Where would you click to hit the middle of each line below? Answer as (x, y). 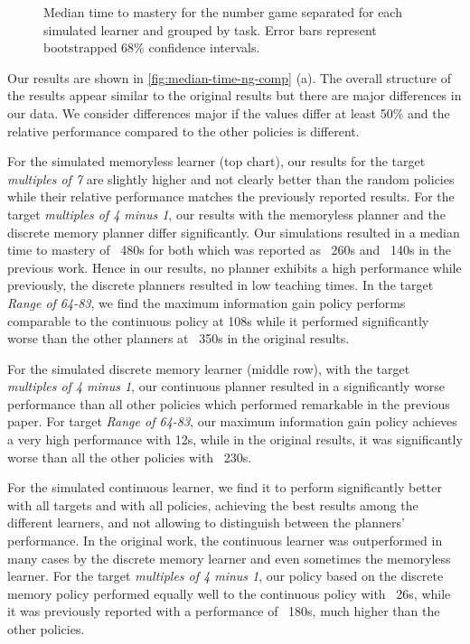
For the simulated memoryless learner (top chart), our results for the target (216, 161)
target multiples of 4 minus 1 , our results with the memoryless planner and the (226, 214)
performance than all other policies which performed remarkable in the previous (229, 403)
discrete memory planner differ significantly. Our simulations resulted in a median (234, 232)
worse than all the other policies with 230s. (130, 457)
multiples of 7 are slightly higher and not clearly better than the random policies (231, 178)
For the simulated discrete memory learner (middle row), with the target (209, 368)
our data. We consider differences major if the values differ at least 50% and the (229, 112)
